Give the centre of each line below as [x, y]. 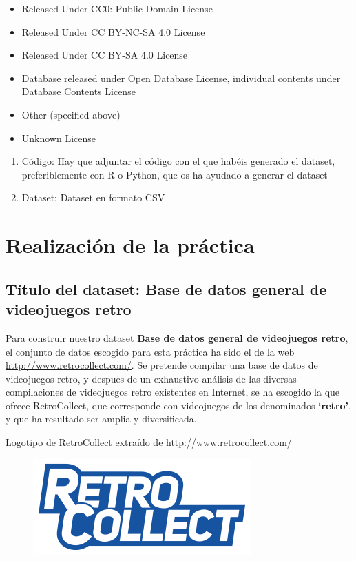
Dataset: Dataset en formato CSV [93, 197]
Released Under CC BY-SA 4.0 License [105, 55]
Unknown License [59, 137]
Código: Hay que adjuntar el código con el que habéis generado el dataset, [178, 161]
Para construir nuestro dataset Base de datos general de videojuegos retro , [177, 337]
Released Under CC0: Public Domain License [117, 8]
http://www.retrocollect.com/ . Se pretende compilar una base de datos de [162, 365]
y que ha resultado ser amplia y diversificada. [101, 419]
